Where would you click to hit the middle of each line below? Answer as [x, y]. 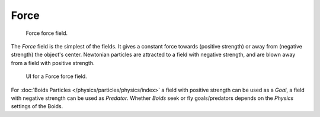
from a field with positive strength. [53, 63]
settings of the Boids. [37, 106]
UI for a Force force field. [56, 76]
